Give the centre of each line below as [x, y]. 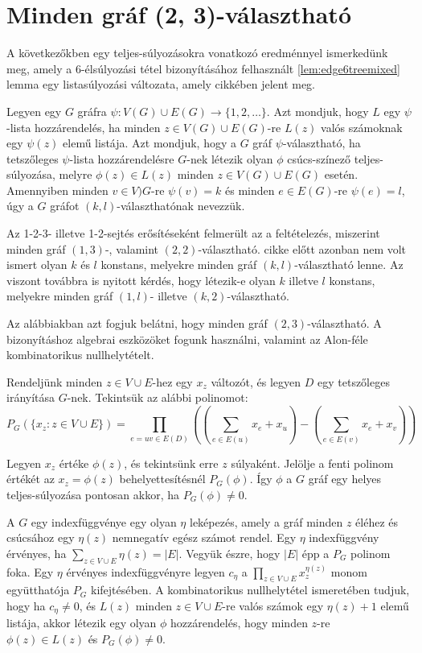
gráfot [65, 206]
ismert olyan [37, 265]
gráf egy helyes [345, 479]
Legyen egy [34, 111]
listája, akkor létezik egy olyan [82, 623]
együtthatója [38, 590]
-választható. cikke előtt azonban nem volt [302, 248]
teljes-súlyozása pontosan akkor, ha [93, 494]
